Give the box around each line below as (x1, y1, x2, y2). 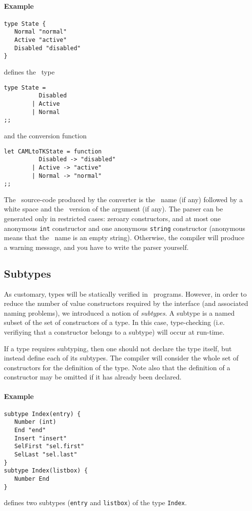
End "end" (14, 427, 46, 434)
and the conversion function (4, 130, 87, 140)
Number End (14, 475, 50, 483)
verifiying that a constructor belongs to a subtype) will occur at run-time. (4, 327, 225, 337)
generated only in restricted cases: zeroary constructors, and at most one (4, 213, 221, 224)
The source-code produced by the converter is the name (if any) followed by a (4, 194, 243, 204)
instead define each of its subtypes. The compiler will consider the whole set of (4, 353, 239, 363)
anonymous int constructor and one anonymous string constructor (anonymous (4, 223, 246, 233)
